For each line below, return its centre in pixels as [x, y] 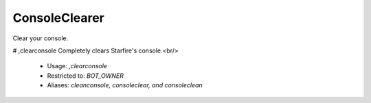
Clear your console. [41, 38]
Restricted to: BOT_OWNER [85, 76]
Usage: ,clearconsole [77, 66]
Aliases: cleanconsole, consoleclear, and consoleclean [125, 85]
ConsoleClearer [58, 18]
